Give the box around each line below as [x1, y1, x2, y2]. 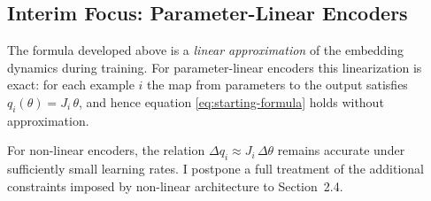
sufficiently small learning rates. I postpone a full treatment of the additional [7, 159, 425, 178]
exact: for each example [7, 75, 135, 94]
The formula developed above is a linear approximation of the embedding [7, 41, 404, 59]
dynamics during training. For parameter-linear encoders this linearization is [7, 58, 422, 76]
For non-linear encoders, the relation [7, 141, 205, 159]
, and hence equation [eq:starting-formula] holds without [78, 92, 384, 111]
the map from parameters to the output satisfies [147, 75, 408, 94]
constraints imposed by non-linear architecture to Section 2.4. [7, 176, 343, 195]
